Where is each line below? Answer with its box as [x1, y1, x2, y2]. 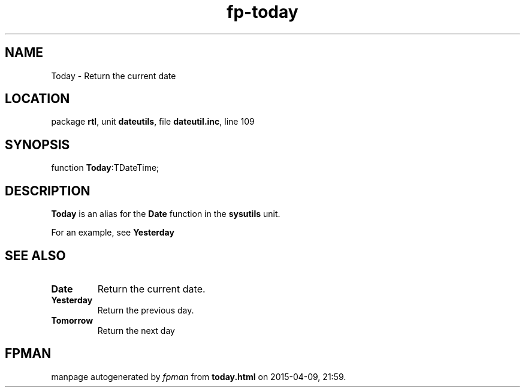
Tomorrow [51, 315, 93, 325]
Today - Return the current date [51, 70, 176, 81]
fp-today [227, 2, 298, 22]
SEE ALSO [5, 248, 66, 263]
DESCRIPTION [5, 183, 90, 198]
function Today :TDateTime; [51, 162, 159, 173]
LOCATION [5, 91, 70, 107]
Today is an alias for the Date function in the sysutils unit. [51, 209, 280, 219]
